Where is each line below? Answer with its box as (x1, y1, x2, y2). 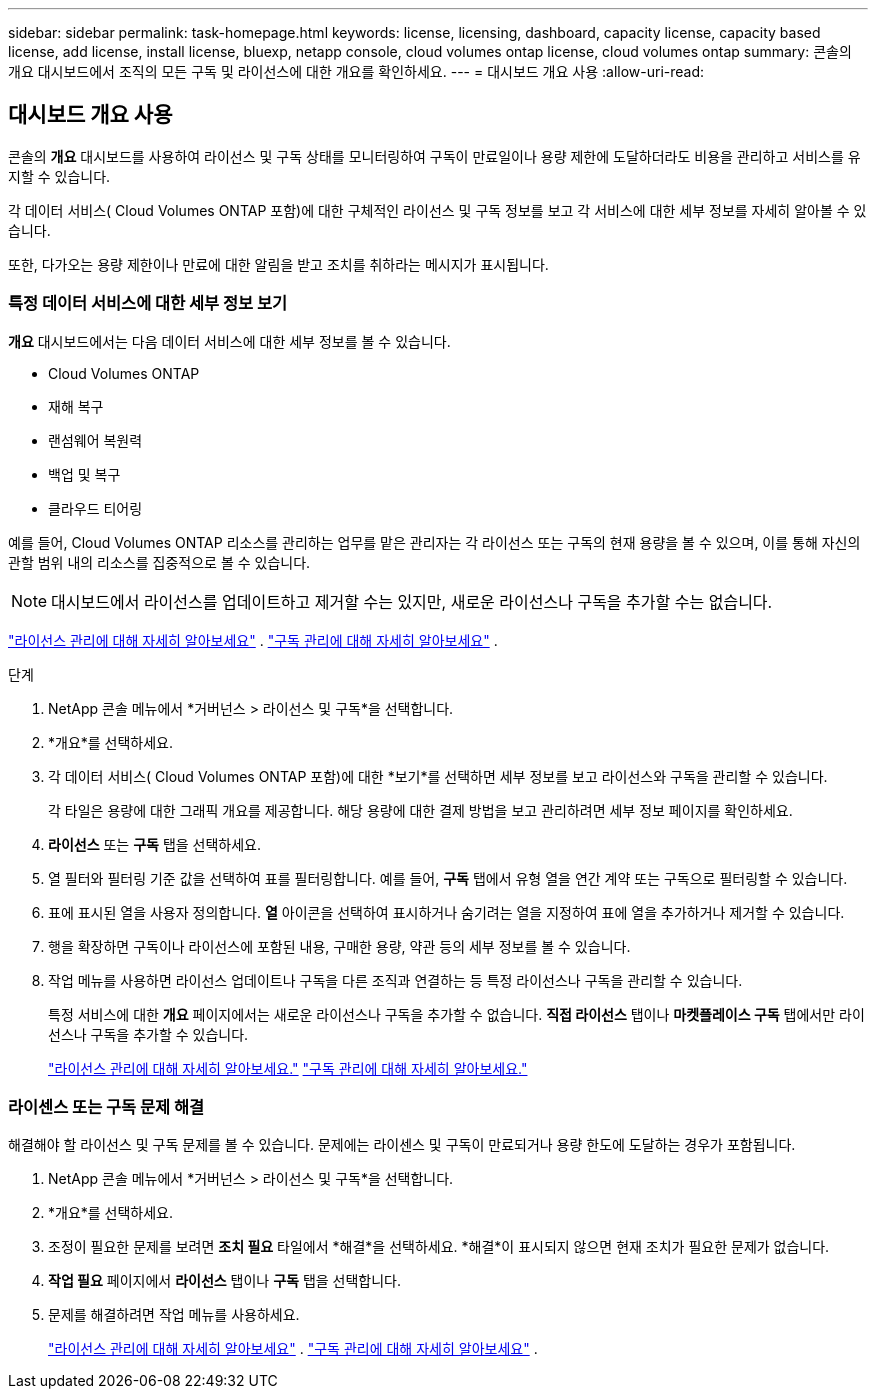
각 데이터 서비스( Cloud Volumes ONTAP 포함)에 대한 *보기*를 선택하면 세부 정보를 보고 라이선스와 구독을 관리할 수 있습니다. (48, 767, 828, 785)
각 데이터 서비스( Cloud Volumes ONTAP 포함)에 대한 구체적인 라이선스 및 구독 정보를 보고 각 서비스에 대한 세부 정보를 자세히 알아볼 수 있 (8, 201, 867, 219)
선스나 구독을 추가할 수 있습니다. (48, 1025, 249, 1043)
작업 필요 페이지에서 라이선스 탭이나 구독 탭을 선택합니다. (48, 1272, 402, 1290)
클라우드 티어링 (48, 499, 143, 517)
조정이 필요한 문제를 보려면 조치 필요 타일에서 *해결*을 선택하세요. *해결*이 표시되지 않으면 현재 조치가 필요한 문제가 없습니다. (48, 1238, 830, 1256)
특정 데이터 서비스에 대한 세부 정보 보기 (8, 293, 288, 314)
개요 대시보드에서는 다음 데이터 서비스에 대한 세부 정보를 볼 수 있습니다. (8, 332, 451, 350)
